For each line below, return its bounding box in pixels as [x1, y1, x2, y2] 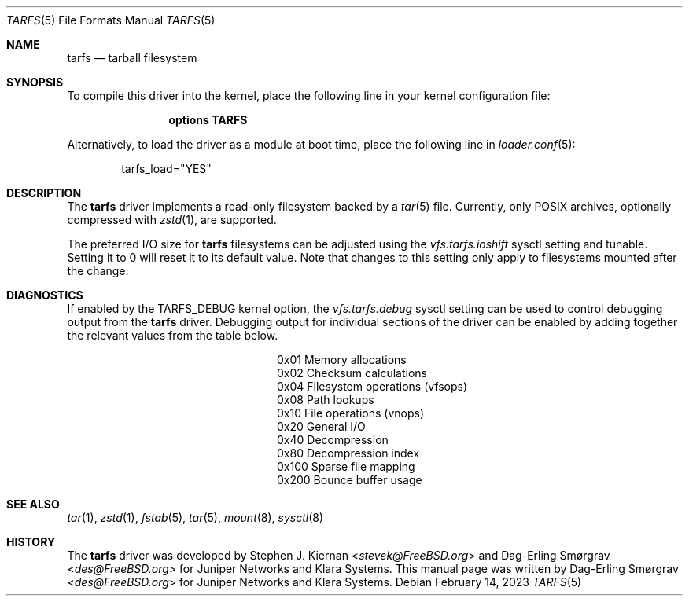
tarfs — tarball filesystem [67, 51, 197, 64]
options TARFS [168, 113, 248, 127]
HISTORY [6, 535, 56, 549]
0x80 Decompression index [277, 446, 420, 460]
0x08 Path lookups [277, 393, 374, 406]
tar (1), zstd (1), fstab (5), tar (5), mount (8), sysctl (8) [67, 511, 324, 524]
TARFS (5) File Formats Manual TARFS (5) [6, 13, 216, 27]
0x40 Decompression [277, 433, 389, 446]
